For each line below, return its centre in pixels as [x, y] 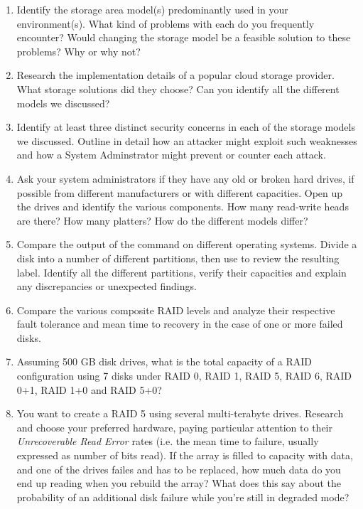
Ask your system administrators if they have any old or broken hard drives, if [185, 178]
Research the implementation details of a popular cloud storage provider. [175, 75]
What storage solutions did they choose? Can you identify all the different [178, 89]
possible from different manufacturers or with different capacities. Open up [180, 192]
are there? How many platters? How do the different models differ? [162, 220]
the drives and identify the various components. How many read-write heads [183, 207]
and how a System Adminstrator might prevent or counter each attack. [171, 155]
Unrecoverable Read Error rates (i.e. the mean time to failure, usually [168, 441]
